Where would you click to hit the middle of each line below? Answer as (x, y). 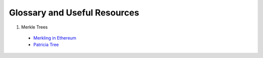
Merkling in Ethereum (55, 38)
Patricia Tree (46, 45)
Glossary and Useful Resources (74, 13)
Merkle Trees (35, 27)
